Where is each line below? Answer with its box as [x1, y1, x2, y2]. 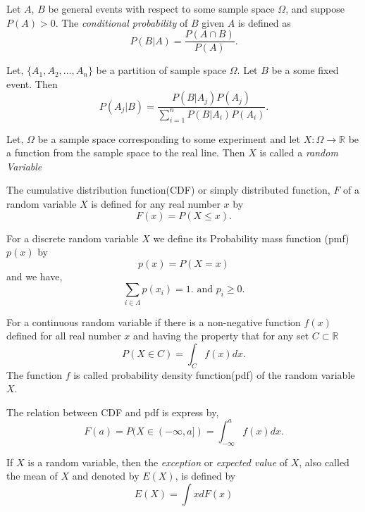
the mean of [6, 468, 58, 483]
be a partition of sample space [96, 63, 227, 77]
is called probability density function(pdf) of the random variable [73, 367, 355, 382]
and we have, [6, 268, 63, 283]
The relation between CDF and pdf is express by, [6, 404, 219, 419]
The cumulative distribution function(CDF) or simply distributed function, [6, 182, 330, 197]
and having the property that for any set [133, 328, 309, 343]
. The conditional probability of [55, 15, 188, 30]
